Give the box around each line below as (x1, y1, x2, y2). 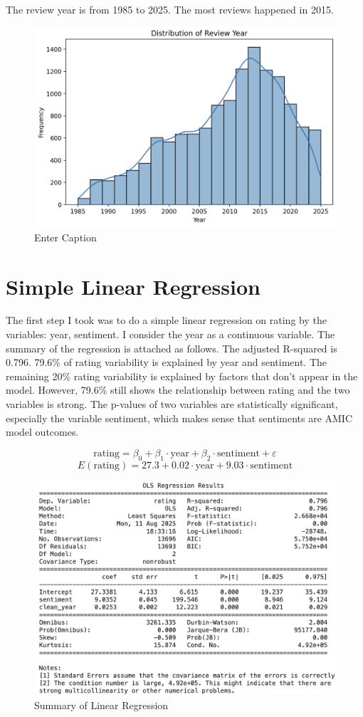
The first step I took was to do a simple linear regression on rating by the (6, 313, 327, 328)
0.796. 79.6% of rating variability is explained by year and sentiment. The (6, 355, 327, 370)
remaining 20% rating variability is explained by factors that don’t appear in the (6, 368, 358, 383)
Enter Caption (34, 229, 97, 244)
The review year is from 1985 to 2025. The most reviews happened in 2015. (6, 2, 334, 16)
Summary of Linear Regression (34, 697, 169, 712)
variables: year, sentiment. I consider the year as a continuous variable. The (6, 327, 335, 342)
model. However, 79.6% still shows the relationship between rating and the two (6, 382, 350, 397)
